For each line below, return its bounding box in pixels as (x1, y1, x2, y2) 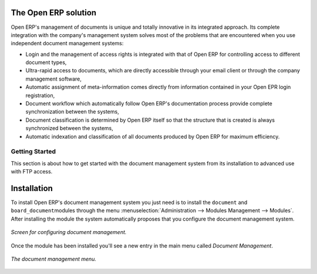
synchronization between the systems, (25, 108, 120, 115)
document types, (25, 59, 67, 66)
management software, (25, 75, 82, 82)
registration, (25, 92, 55, 99)
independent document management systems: (11, 40, 124, 47)
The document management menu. (11, 255, 97, 262)
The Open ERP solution (11, 8, 97, 18)
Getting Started (11, 148, 56, 156)
